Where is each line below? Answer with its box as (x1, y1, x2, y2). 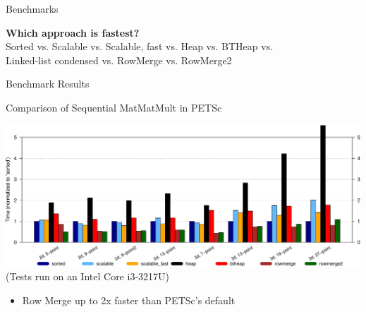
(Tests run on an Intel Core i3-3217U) (6, 269, 169, 284)
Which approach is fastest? (6, 25, 140, 40)
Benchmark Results (6, 76, 90, 91)
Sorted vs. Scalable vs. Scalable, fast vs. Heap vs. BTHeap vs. (6, 39, 274, 54)
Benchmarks (6, 1, 59, 16)
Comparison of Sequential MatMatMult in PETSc (6, 100, 222, 114)
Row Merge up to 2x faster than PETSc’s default (22, 292, 236, 307)
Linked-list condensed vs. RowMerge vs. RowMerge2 (6, 52, 232, 67)
